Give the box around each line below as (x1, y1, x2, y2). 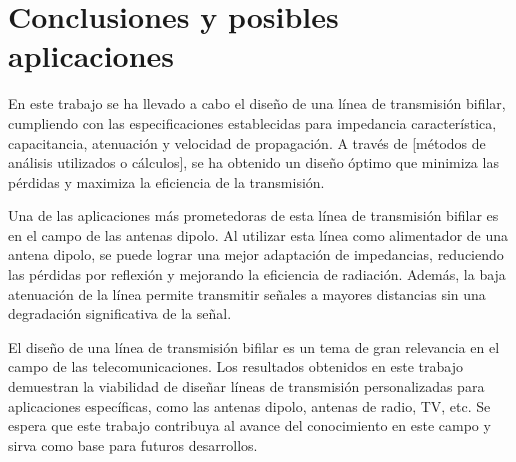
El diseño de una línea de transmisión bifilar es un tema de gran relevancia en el (8, 336, 500, 357)
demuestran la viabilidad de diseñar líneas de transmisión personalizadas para (8, 376, 485, 397)
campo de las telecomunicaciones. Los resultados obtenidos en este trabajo (8, 356, 463, 377)
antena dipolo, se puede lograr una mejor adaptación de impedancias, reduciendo (8, 244, 504, 265)
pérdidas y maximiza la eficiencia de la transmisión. (8, 171, 325, 192)
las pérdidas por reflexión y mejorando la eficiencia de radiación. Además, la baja (8, 264, 506, 285)
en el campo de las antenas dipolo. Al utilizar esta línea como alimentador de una (8, 224, 509, 245)
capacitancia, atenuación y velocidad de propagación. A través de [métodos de (8, 132, 486, 153)
